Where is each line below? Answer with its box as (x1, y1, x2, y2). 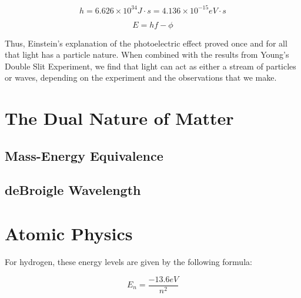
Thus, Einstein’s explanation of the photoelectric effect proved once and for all (5, 37, 287, 49)
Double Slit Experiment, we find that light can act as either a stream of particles (5, 59, 296, 72)
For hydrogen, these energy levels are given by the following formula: (5, 255, 252, 267)
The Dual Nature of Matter (5, 106, 234, 130)
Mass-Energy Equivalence (5, 146, 163, 164)
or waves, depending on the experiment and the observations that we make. (5, 71, 277, 84)
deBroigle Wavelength (5, 181, 141, 199)
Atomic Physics (5, 221, 133, 245)
